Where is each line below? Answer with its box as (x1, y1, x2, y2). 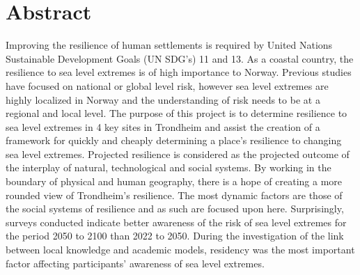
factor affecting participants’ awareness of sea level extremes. (6, 256, 265, 270)
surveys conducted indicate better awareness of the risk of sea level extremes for (6, 214, 347, 229)
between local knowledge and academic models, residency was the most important (6, 242, 355, 257)
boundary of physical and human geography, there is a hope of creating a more (6, 174, 342, 189)
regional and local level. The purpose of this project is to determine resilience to (6, 106, 347, 120)
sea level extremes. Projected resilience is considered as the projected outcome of (6, 146, 350, 161)
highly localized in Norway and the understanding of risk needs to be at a (6, 92, 320, 107)
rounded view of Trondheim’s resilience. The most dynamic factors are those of (6, 187, 343, 202)
